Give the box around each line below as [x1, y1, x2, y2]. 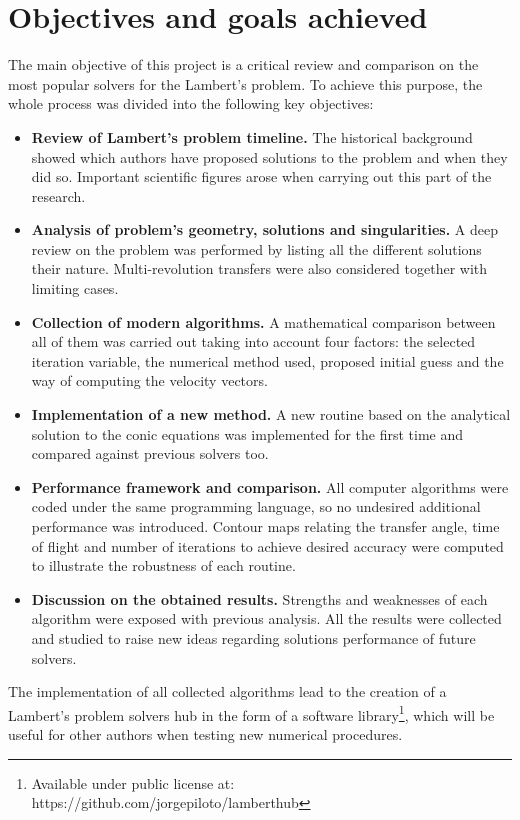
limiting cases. [31, 278, 119, 299]
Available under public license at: [31, 772, 235, 793]
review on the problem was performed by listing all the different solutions [31, 238, 482, 259]
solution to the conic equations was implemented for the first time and [31, 423, 464, 444]
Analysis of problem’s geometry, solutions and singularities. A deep [31, 219, 498, 240]
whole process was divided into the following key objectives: [8, 93, 374, 114]
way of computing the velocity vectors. [31, 370, 268, 391]
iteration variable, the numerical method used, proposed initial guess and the [31, 350, 504, 371]
